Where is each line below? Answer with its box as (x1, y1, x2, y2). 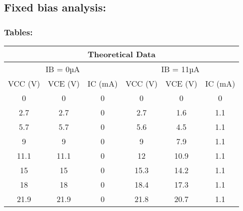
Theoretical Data (87, 48, 156, 60)
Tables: (4, 25, 33, 38)
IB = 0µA (45, 63, 80, 75)
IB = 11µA (161, 63, 200, 75)
